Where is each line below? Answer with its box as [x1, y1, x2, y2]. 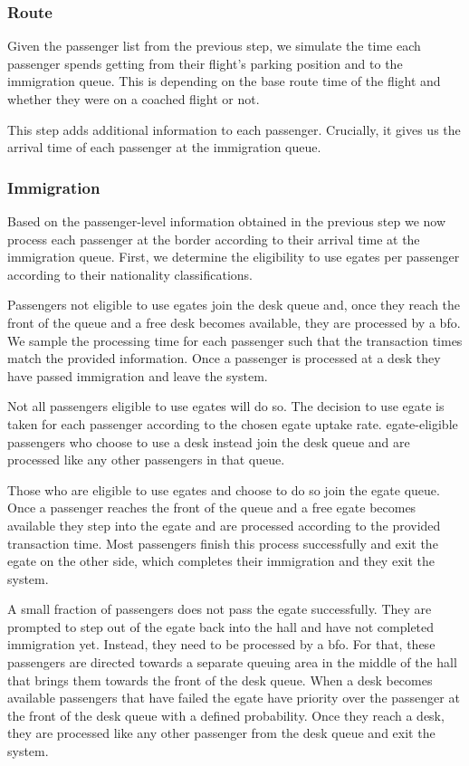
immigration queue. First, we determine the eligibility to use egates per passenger [7, 247, 460, 266]
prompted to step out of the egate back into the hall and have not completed [7, 617, 435, 636]
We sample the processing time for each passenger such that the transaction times [7, 330, 463, 349]
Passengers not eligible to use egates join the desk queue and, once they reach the [7, 295, 461, 314]
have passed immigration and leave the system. [7, 366, 268, 385]
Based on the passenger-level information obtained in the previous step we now [7, 212, 446, 230]
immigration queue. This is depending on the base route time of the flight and [7, 72, 441, 91]
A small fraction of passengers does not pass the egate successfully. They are [7, 599, 432, 618]
